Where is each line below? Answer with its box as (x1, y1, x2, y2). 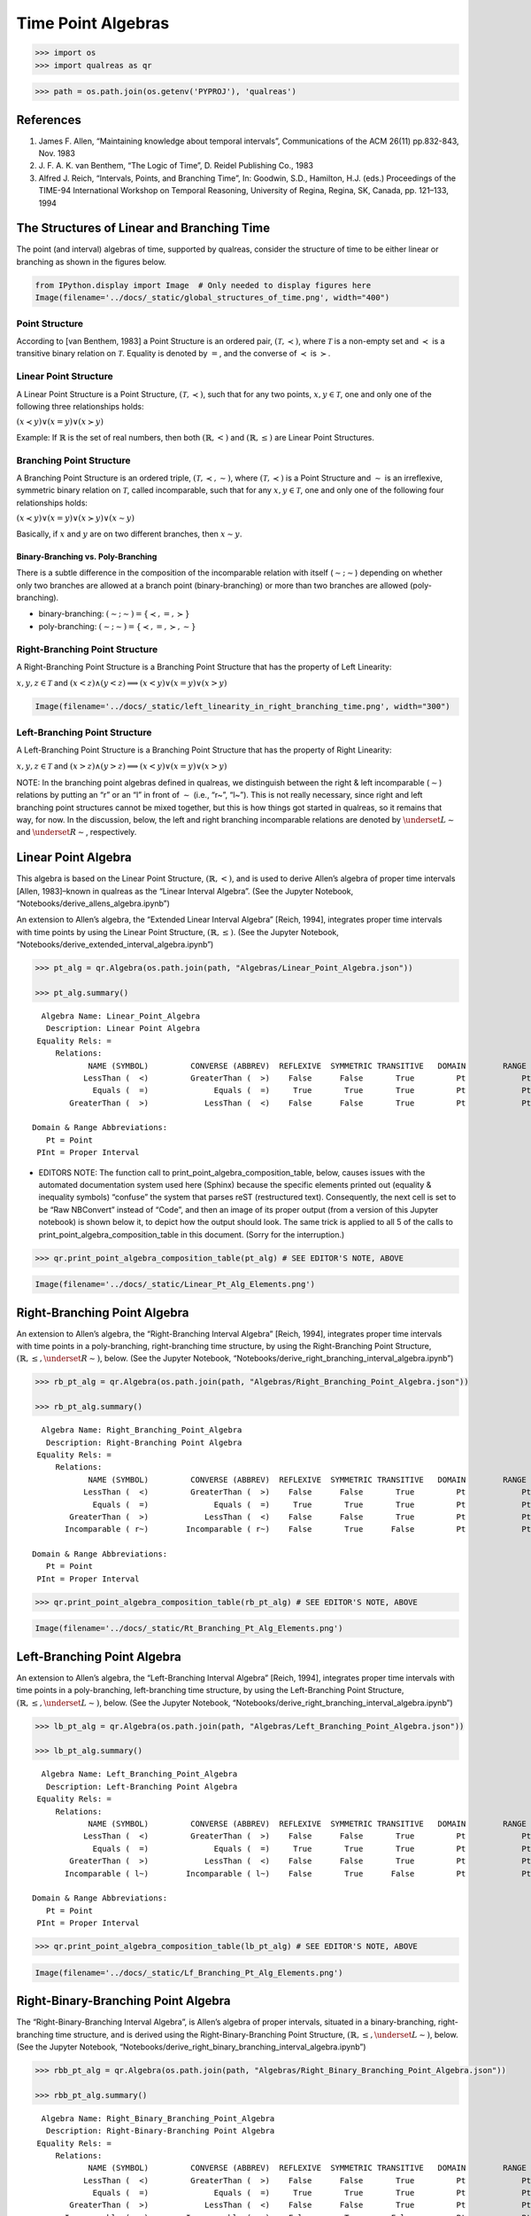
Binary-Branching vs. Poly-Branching (16, 550, 158, 562)
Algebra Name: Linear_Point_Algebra (41, 1010, 201, 1021)
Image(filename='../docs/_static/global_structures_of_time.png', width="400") (35, 293, 390, 303)
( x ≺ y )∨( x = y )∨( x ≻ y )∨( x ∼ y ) (16, 513, 135, 523)
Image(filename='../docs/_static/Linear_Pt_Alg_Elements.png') (35, 1279, 316, 1290)
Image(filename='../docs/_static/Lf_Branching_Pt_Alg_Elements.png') (35, 1968, 343, 1978)
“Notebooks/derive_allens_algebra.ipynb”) (16, 898, 170, 909)
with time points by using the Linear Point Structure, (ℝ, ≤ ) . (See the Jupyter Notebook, (16, 926, 340, 937)
